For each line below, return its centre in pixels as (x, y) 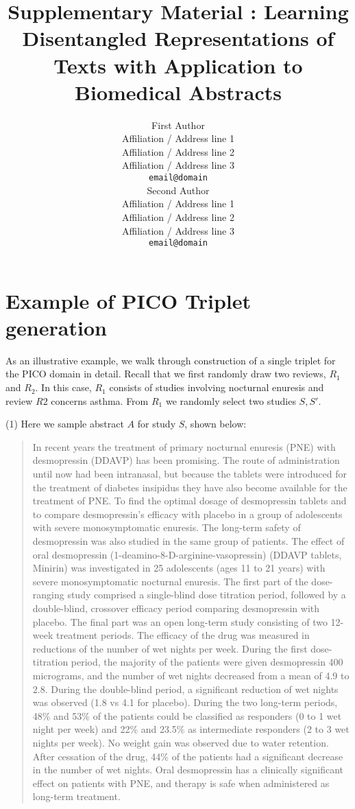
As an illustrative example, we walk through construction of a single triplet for (171, 360)
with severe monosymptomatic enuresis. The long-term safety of (167, 527)
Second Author (178, 190)
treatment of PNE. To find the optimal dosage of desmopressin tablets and (189, 501)
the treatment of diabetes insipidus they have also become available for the (190, 487)
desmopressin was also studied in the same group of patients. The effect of (188, 541)
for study (157, 424)
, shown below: (216, 424)
